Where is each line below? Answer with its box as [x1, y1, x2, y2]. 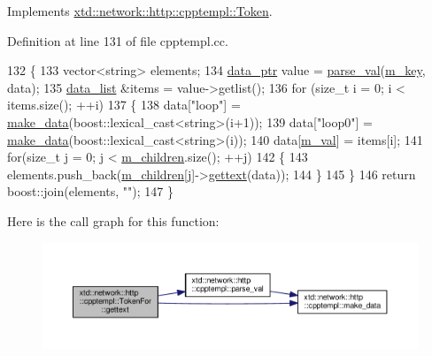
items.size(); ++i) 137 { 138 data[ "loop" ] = [7, 95, 241, 114]
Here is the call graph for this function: [7, 211, 220, 230]
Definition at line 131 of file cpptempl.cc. [7, 31, 228, 49]
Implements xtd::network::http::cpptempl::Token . [7, 2, 273, 19]
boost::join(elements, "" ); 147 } [7, 182, 174, 201]
